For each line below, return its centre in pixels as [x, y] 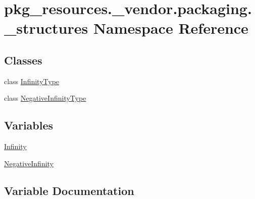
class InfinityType [32, 81]
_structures [46, 28]
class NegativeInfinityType [45, 98]
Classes [23, 60]
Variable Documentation [69, 190]
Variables [29, 125]
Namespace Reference [171, 28]
